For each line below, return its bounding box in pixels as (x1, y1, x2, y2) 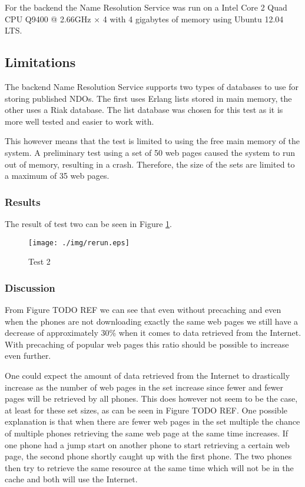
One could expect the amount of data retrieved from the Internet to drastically (5, 369, 290, 381)
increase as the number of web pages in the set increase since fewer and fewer (5, 381, 284, 393)
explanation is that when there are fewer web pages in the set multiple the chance (5, 415, 300, 428)
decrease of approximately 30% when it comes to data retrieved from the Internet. (5, 326, 301, 339)
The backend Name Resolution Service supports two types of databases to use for (5, 80, 299, 92)
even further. (5, 349, 51, 362)
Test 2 (28, 255, 51, 268)
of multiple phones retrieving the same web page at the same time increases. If (5, 426, 289, 439)
